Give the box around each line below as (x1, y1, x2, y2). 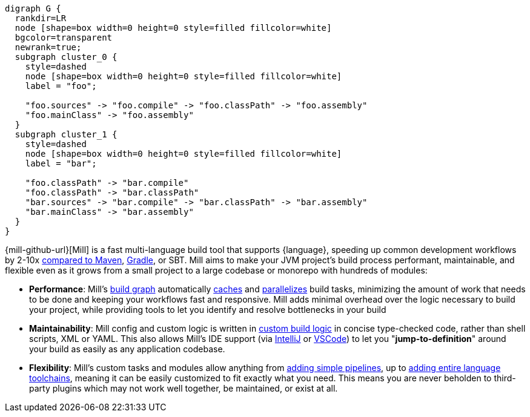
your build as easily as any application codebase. (29, 344, 225, 354)
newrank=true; (15, 42, 82, 52)
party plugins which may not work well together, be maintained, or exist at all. (29, 383, 338, 393)
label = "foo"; (25, 81, 97, 91)
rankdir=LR (15, 13, 67, 23)
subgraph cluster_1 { (15, 130, 118, 139)
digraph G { (5, 4, 61, 13)
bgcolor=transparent (15, 33, 113, 42)
